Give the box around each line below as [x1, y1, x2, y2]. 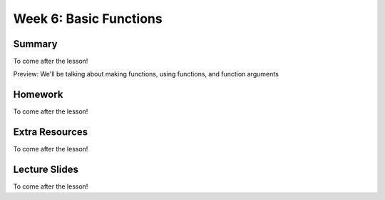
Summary [13, 38, 58, 50]
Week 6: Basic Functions [13, 11, 163, 26]
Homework [13, 89, 63, 101]
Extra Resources [13, 126, 88, 139]
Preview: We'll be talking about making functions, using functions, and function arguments [13, 70, 279, 79]
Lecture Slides [13, 164, 78, 176]
